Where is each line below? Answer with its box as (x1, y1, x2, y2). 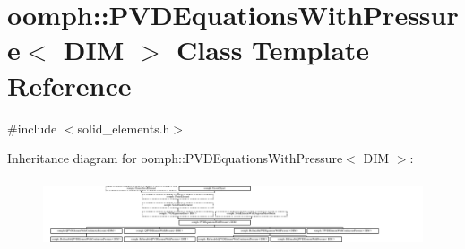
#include (7, 118, 57, 137)
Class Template (177, 31, 370, 68)
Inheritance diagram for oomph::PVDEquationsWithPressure (7, 149, 343, 167)
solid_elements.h (77, 118, 170, 137)
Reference (7, 66, 132, 103)
